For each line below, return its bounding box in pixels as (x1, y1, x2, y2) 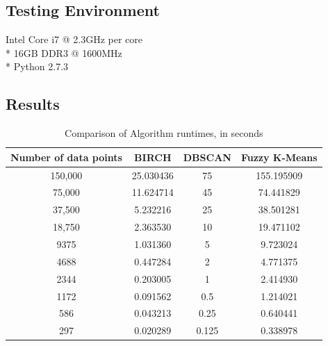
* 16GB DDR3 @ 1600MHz (6, 45, 122, 60)
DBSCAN (183, 149, 231, 164)
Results (6, 93, 60, 115)
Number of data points (10, 149, 122, 164)
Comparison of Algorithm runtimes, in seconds (65, 126, 263, 140)
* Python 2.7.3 (6, 59, 69, 74)
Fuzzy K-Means (240, 149, 318, 164)
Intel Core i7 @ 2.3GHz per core (6, 32, 142, 47)
